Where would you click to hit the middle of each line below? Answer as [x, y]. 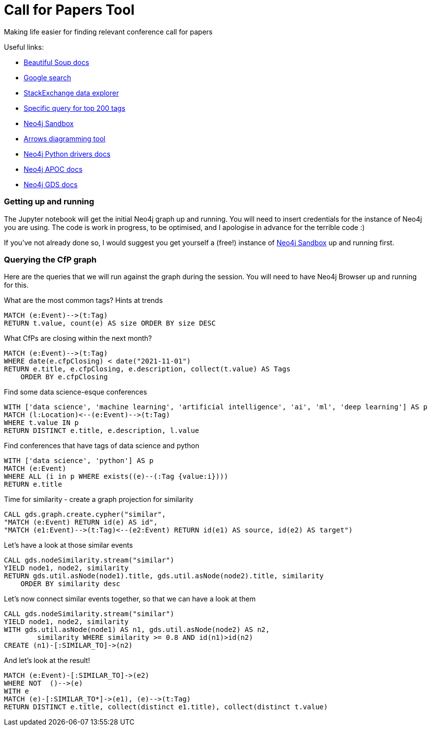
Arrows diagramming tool [65, 138]
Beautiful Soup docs [56, 62]
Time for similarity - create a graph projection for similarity [99, 499]
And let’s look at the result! [47, 661]
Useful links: [24, 47]
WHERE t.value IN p [41, 423]
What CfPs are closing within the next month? [78, 338]
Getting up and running [49, 202]
